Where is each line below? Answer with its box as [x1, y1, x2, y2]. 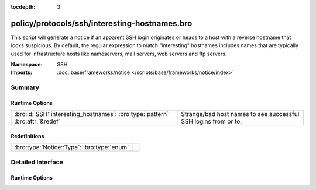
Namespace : [11, 61, 43, 68]
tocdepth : [11, 3, 36, 10]
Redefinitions [11, 133, 44, 140]
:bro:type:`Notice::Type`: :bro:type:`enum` [14, 143, 129, 152]
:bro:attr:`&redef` [14, 117, 61, 125]
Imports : [11, 69, 32, 76]
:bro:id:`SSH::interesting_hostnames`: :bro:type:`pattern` [14, 110, 169, 118]
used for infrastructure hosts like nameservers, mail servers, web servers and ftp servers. [11, 50, 227, 57]
